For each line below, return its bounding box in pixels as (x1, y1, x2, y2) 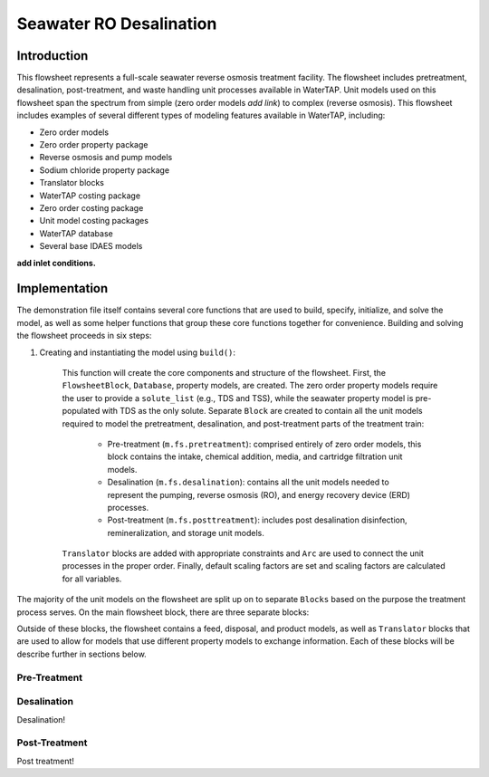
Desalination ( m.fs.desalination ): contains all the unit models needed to (107, 476, 389, 488)
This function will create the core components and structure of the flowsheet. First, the (62, 368, 387, 378)
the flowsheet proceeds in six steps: (16, 331, 152, 341)
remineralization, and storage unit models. (107, 527, 264, 538)
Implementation (16, 281, 109, 296)
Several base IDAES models (39, 241, 143, 252)
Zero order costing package (39, 202, 144, 213)
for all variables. (62, 573, 122, 584)
